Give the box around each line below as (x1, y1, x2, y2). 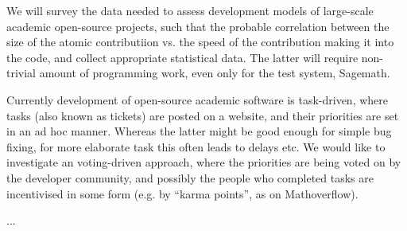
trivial (6, 65, 37, 81)
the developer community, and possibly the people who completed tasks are (6, 169, 374, 186)
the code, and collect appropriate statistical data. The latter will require (6, 49, 359, 65)
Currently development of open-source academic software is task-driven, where (6, 91, 389, 108)
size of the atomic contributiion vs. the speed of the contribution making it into (6, 33, 394, 50)
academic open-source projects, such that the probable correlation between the (6, 18, 390, 34)
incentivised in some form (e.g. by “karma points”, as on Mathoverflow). (6, 185, 359, 202)
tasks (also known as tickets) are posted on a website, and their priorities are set (6, 107, 399, 123)
